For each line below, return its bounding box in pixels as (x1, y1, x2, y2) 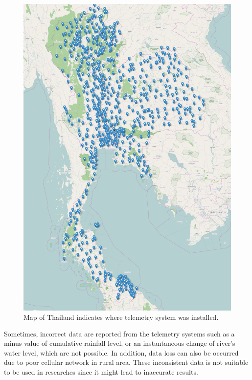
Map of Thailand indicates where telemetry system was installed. (23, 312, 219, 322)
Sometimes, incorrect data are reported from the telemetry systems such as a (4, 328, 235, 338)
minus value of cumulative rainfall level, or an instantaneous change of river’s (4, 338, 235, 348)
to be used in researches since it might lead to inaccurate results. (4, 367, 198, 377)
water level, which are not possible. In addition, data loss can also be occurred (4, 347, 239, 358)
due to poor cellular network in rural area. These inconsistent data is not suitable (4, 357, 249, 367)
